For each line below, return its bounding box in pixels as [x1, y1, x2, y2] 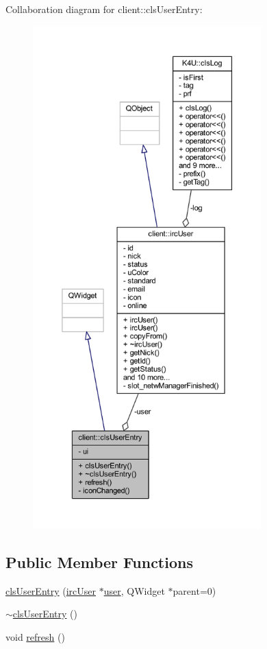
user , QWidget [103, 583, 165, 598]
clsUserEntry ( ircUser [5, 583, 97, 598]
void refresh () [5, 629, 65, 644]
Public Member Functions [5, 551, 193, 572]
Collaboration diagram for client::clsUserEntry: [5, 2, 203, 16]
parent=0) [173, 583, 216, 598]
